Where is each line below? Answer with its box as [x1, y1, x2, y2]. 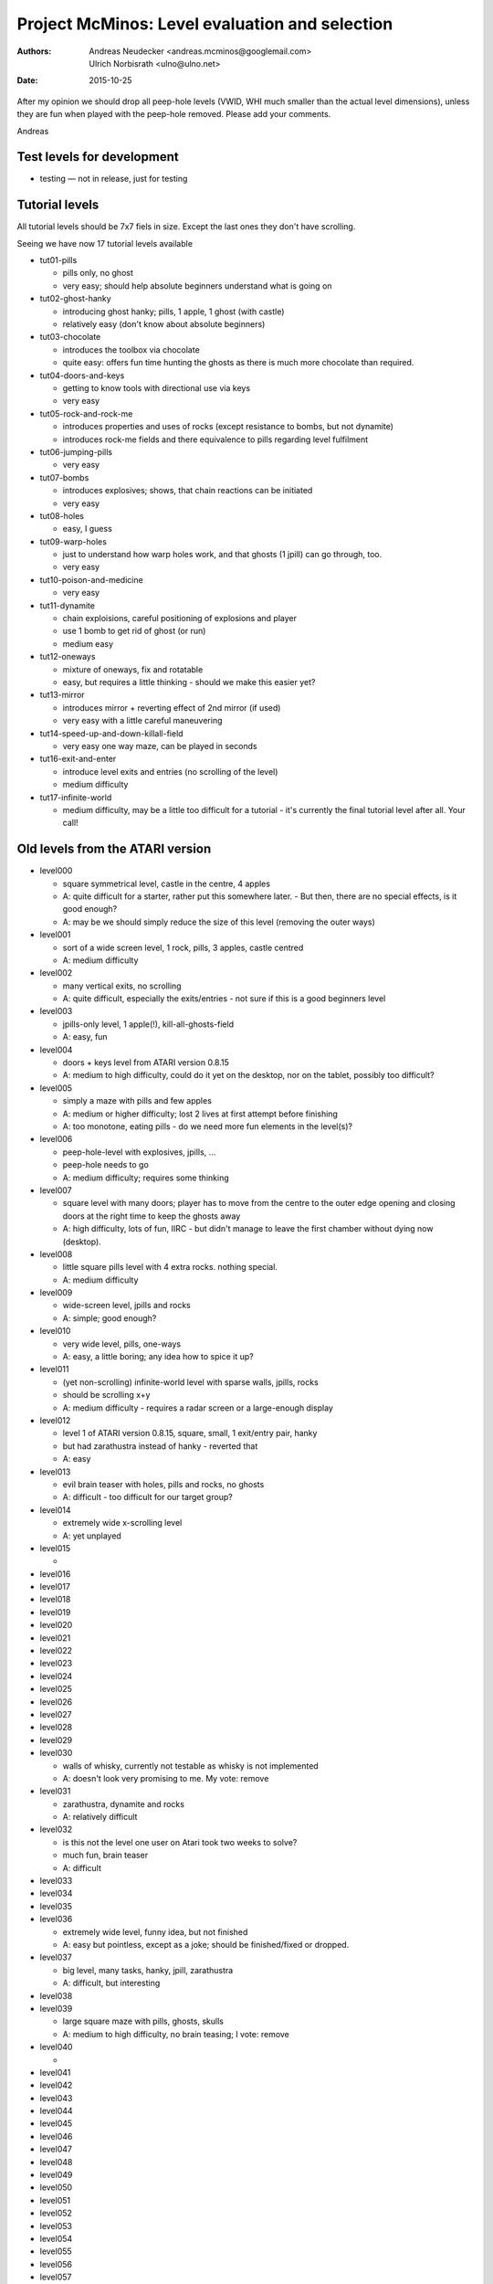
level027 [39, 1708, 72, 1719]
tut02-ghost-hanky [39, 293, 111, 304]
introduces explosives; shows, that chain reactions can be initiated [62, 485, 313, 496]
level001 [39, 929, 71, 940]
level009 [39, 1287, 73, 1298]
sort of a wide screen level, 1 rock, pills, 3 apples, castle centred [62, 942, 304, 953]
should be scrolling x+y [62, 1390, 151, 1401]
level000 [39, 865, 73, 876]
